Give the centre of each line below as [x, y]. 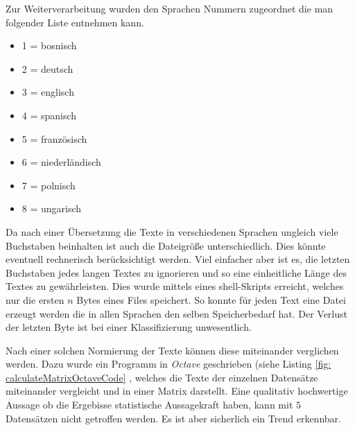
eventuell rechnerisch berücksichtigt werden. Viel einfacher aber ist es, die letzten [178, 259]
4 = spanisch [49, 115]
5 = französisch [54, 138]
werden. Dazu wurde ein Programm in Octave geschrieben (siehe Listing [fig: [168, 364]
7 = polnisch [49, 185]
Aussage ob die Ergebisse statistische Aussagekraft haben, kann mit [149, 405]
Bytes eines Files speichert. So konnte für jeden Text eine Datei [211, 299]
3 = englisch [48, 92]
